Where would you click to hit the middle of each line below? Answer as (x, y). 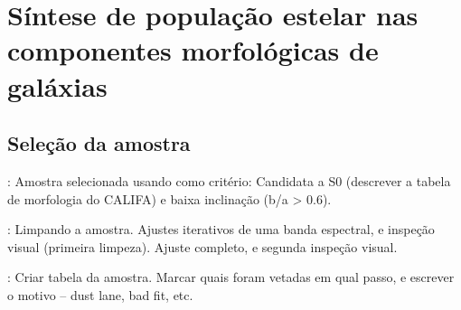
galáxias (57, 85)
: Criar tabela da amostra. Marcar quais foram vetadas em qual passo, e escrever (231, 277)
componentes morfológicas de (193, 50)
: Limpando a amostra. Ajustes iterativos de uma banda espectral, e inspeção (221, 229)
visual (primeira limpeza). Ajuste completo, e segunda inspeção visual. (202, 246)
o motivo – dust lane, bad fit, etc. (100, 294)
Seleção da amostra (99, 143)
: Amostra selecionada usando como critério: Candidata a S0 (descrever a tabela (229, 180)
